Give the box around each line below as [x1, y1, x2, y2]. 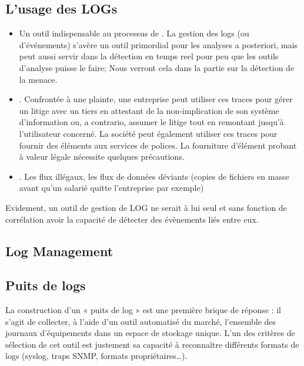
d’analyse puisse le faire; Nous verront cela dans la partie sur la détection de [19, 61, 295, 73]
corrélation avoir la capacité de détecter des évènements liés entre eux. [5, 213, 259, 225]
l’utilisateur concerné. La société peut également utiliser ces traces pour [19, 127, 278, 139]
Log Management [5, 241, 113, 260]
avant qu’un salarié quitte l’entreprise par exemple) [19, 182, 204, 194]
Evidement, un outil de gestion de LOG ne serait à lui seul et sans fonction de [5, 201, 287, 213]
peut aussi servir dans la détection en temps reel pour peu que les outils [19, 50, 279, 62]
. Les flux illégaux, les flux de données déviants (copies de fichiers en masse [19, 170, 289, 182]
